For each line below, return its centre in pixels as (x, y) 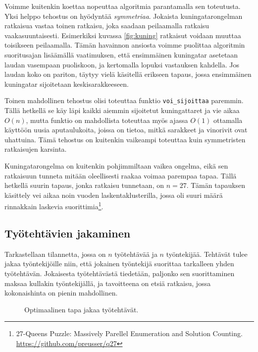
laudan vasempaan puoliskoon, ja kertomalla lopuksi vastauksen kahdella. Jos (122, 64)
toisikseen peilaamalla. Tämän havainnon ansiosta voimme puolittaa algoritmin (125, 45)
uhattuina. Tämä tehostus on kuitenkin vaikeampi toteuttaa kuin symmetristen (125, 139)
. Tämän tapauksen (216, 185)
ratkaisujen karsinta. (36, 149)
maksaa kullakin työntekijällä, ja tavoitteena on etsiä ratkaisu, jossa (108, 283)
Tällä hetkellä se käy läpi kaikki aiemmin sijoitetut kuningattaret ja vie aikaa (122, 110)
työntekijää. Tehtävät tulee (207, 254)
